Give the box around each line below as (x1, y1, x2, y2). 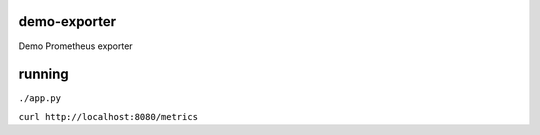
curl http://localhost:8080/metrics (18, 111, 199, 122)
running (18, 66, 69, 83)
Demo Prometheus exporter (18, 40, 134, 52)
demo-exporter (18, 13, 117, 30)
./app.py (18, 93, 62, 104)
